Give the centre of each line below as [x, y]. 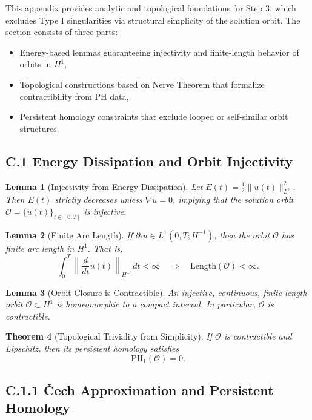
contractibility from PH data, [74, 96]
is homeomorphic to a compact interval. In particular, [156, 304]
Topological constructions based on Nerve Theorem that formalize [142, 84]
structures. [39, 128]
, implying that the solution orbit [233, 199]
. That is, [105, 248]
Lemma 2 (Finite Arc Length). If [69, 235]
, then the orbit [242, 235]
